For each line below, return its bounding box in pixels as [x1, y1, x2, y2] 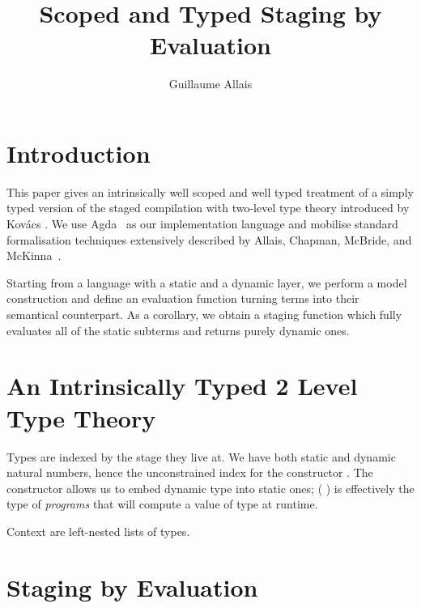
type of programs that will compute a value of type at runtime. [6, 495, 318, 512]
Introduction [6, 136, 151, 169]
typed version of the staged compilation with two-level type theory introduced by [6, 199, 410, 216]
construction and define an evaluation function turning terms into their [6, 290, 359, 307]
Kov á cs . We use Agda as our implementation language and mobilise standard [6, 215, 398, 232]
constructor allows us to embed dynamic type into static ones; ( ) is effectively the [6, 479, 415, 496]
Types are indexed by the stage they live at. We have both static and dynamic [6, 448, 396, 465]
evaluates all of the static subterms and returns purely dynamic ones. [6, 321, 350, 338]
